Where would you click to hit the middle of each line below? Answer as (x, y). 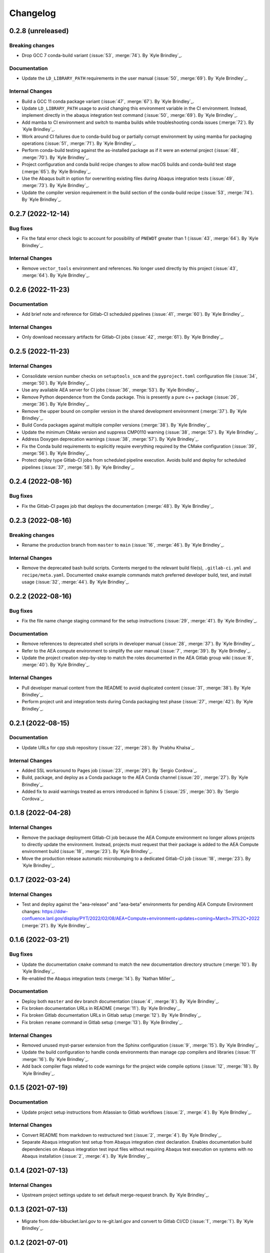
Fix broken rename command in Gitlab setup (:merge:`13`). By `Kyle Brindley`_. (102, 1022)
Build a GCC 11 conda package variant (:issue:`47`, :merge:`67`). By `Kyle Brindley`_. (108, 101)
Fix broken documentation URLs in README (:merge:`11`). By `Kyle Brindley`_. (101, 1008)
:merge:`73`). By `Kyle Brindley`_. (55, 185)
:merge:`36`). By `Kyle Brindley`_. (56, 404)
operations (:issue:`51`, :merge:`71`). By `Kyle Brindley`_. (79, 143)
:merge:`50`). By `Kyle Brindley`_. (56, 383)
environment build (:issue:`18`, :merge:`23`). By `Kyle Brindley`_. (87, 852)
